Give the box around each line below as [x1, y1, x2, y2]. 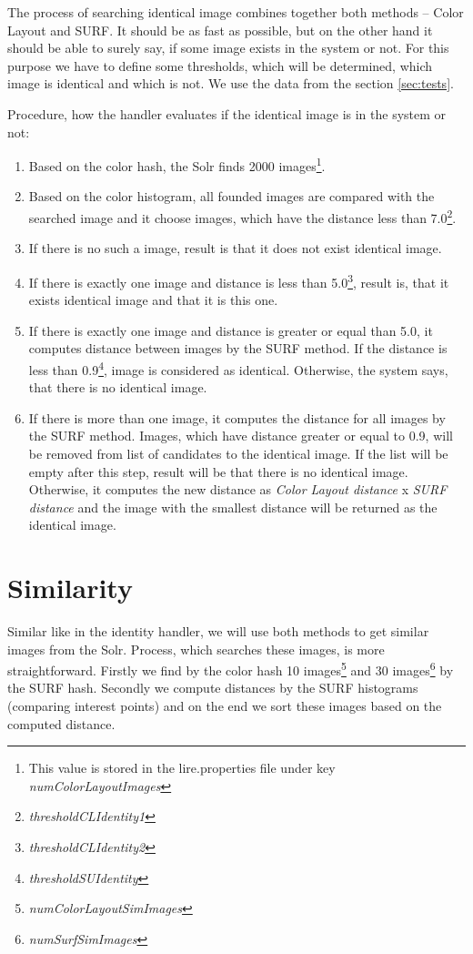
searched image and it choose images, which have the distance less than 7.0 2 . [28, 206, 457, 227]
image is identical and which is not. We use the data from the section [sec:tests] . [7, 74, 454, 93]
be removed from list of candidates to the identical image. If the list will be [28, 443, 448, 462]
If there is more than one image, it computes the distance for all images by [28, 408, 446, 427]
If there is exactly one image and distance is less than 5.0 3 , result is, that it [28, 269, 449, 291]
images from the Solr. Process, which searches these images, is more [7, 639, 385, 658]
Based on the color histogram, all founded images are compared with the [28, 187, 435, 206]
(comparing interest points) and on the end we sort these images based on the [7, 696, 442, 715]
